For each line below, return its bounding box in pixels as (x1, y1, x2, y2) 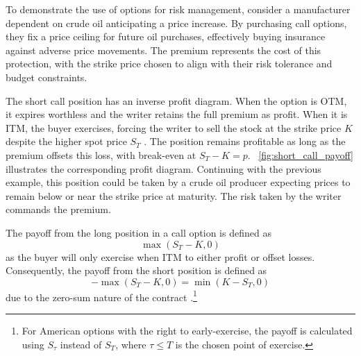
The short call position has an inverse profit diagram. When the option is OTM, (6, 93, 347, 108)
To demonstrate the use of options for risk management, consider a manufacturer (6, 2, 351, 16)
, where (115, 337, 146, 351)
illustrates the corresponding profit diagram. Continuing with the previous (6, 161, 321, 176)
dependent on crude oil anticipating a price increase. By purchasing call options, (6, 15, 347, 30)
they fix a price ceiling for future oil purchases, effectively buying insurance (6, 29, 326, 44)
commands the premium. (6, 202, 111, 217)
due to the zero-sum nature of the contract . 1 (6, 287, 197, 304)
